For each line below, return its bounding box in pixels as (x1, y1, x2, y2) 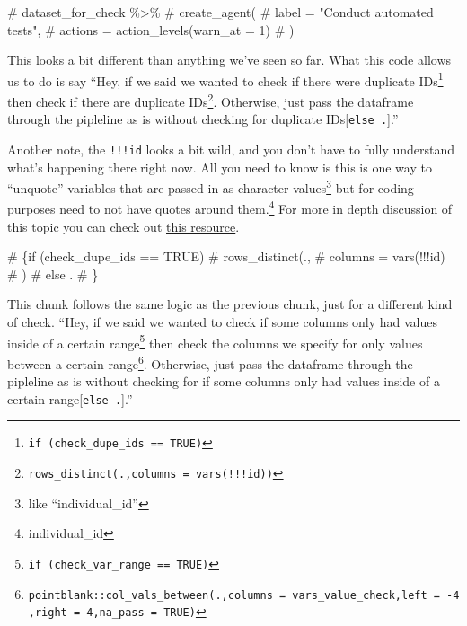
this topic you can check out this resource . (7, 216, 240, 235)
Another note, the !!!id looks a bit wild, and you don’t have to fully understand (7, 139, 455, 158)
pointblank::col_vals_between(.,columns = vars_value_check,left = (28, 588, 440, 602)
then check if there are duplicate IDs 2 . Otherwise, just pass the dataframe (7, 90, 414, 110)
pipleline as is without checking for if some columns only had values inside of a (7, 372, 440, 391)
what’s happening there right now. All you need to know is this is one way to (7, 157, 432, 176)
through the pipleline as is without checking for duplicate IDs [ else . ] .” (7, 110, 399, 128)
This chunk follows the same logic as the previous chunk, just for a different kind (7, 295, 453, 313)
